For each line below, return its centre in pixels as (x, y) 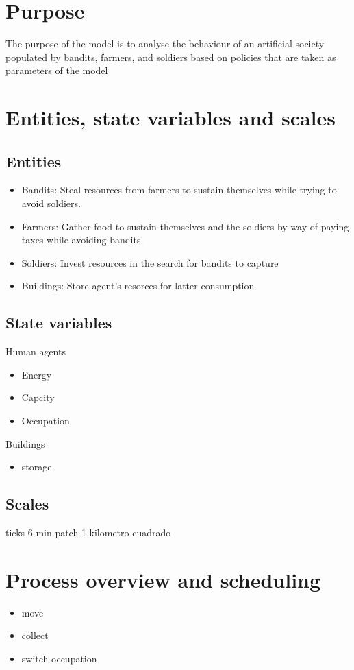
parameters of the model (57, 70)
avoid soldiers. (51, 203)
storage (37, 467)
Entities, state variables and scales (171, 118)
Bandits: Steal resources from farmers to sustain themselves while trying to (179, 190)
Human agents (36, 351)
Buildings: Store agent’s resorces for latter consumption (138, 286)
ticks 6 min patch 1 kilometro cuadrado (88, 533)
